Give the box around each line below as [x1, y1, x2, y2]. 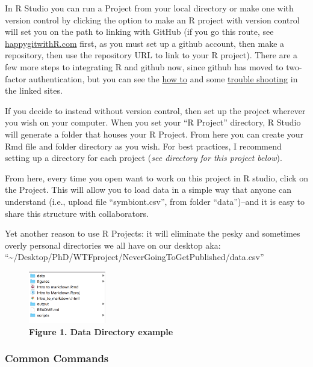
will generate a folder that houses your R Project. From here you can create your [5, 127, 304, 140]
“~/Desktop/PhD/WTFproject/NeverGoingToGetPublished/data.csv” [5, 250, 264, 263]
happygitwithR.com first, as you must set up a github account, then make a [5, 37, 285, 49]
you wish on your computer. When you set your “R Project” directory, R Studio [5, 116, 301, 129]
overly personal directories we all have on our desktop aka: [5, 238, 221, 251]
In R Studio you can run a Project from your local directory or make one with [5, 2, 294, 14]
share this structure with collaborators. [5, 207, 149, 219]
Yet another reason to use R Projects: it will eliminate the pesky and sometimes [5, 227, 300, 240]
